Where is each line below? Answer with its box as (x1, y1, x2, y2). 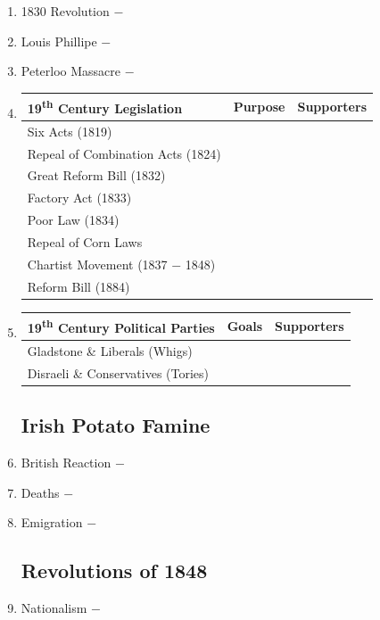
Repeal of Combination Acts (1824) (27, 144, 221, 162)
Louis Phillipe (21, 31, 97, 50)
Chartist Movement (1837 (27, 254, 168, 273)
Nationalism (21, 598, 87, 616)
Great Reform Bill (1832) (27, 166, 166, 185)
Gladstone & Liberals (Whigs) (27, 341, 193, 360)
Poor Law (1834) (27, 211, 120, 229)
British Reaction (21, 452, 112, 471)
